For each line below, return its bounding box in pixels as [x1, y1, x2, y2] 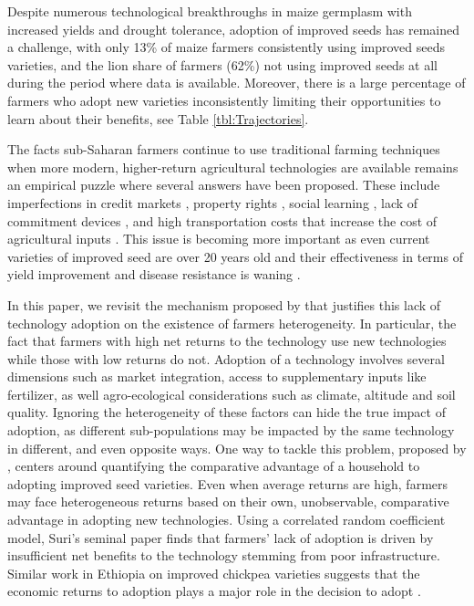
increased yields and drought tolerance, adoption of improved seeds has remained [7, 19, 460, 38]
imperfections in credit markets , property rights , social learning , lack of [7, 193, 418, 212]
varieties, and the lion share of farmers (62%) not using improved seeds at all [7, 55, 438, 74]
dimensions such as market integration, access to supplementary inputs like [7, 367, 427, 386]
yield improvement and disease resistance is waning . [7, 265, 301, 284]
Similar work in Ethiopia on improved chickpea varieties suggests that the [7, 563, 420, 582]
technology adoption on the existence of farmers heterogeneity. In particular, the [7, 313, 457, 332]
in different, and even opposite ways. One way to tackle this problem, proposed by [7, 438, 467, 457]
